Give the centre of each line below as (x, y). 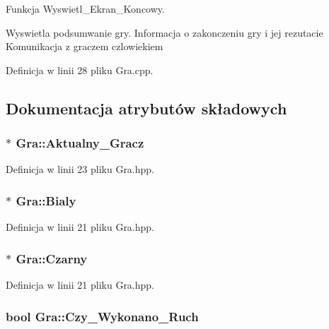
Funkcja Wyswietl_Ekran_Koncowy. (85, 8)
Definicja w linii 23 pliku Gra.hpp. (80, 169)
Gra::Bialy (46, 200)
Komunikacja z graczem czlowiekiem (85, 46)
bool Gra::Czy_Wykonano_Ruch (102, 316)
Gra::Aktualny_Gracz (80, 143)
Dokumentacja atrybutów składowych (146, 108)
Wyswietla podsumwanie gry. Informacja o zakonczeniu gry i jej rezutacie (164, 32)
